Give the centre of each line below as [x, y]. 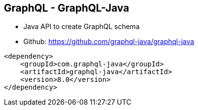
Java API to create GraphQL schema [81, 27]
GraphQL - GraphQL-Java [67, 8]
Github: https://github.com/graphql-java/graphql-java [109, 42]
